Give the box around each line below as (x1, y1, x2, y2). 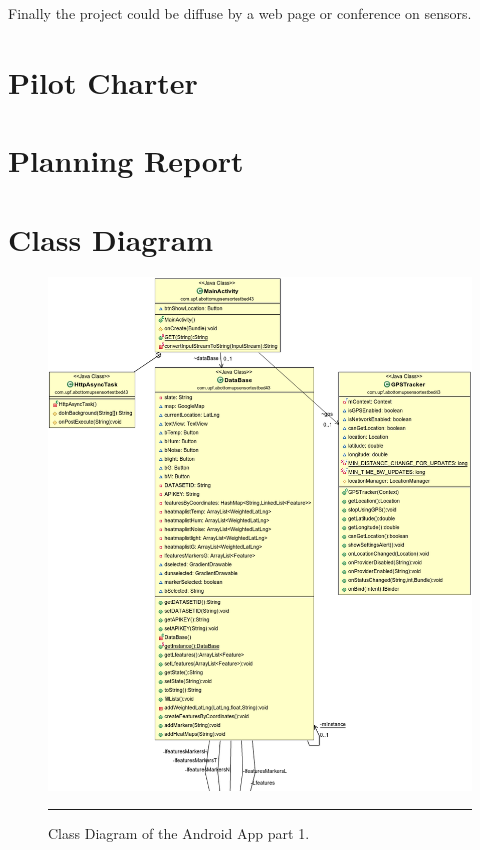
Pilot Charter (8, 61, 198, 102)
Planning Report (8, 140, 244, 181)
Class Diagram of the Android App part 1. (48, 823, 310, 844)
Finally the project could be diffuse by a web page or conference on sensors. (8, 3, 472, 23)
